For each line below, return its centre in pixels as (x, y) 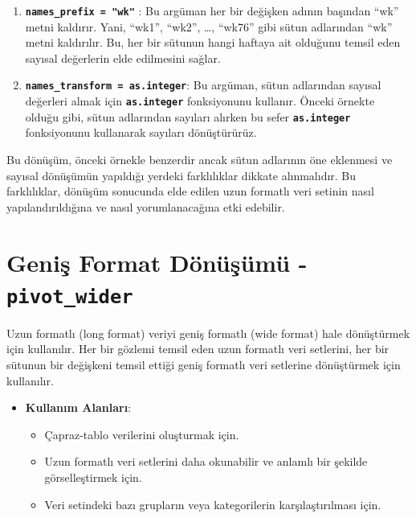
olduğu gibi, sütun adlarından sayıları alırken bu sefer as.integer (188, 116)
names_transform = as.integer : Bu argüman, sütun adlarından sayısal (203, 85)
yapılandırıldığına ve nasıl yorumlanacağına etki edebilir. (146, 206)
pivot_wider (70, 296)
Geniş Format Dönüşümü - (157, 262)
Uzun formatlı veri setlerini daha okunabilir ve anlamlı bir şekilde (206, 461)
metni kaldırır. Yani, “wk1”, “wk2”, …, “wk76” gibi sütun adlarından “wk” (209, 26)
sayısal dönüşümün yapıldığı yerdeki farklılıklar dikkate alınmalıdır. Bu (181, 175)
